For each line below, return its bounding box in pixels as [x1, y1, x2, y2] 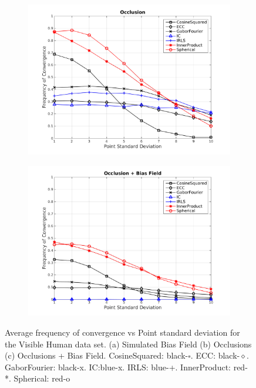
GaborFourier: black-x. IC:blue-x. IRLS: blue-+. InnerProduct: [5, 360, 231, 373]
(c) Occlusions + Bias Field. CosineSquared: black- [5, 349, 188, 362]
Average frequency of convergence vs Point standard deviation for [5, 326, 240, 339]
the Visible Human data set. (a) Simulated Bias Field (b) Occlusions [5, 337, 252, 350]
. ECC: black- [190, 349, 240, 362]
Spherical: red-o [14, 372, 70, 384]
